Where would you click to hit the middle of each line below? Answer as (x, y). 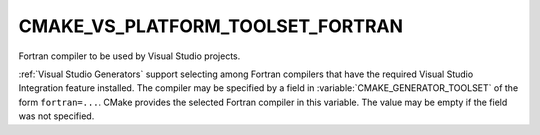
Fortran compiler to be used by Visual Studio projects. (129, 56)
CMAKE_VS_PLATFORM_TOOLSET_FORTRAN (211, 26)
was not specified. (56, 116)
